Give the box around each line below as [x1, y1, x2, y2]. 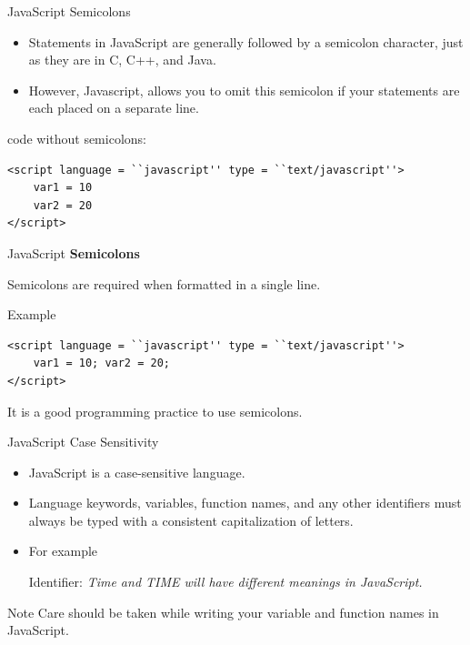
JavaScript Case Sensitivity [7, 432, 159, 451]
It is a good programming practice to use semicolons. [7, 401, 303, 420]
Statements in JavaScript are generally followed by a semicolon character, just [28, 32, 464, 51]
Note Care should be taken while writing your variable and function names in [7, 602, 439, 621]
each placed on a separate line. [28, 98, 199, 117]
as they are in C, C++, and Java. [28, 50, 216, 69]
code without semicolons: [7, 128, 146, 147]
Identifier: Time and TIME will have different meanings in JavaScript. [28, 572, 423, 591]
